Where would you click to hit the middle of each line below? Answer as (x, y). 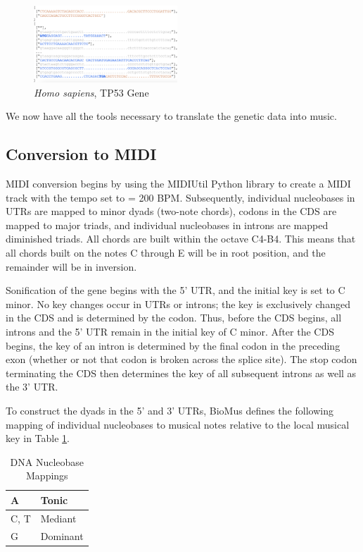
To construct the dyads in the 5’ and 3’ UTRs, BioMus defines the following (170, 410)
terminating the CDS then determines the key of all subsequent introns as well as (181, 373)
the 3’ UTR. (32, 387)
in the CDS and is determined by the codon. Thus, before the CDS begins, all (174, 318)
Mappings (47, 476)
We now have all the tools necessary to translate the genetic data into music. (171, 116)
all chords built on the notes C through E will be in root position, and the (166, 253)
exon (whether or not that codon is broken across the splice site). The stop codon (181, 359)
